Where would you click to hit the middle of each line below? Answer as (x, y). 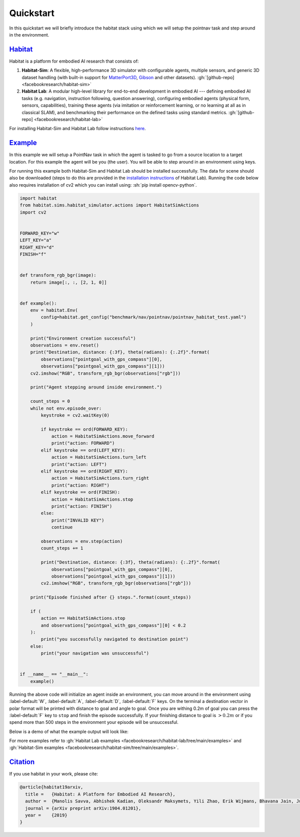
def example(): (38, 303)
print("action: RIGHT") (80, 485)
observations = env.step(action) (82, 541)
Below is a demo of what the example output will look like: (69, 731)
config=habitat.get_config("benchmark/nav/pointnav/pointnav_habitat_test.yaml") (144, 317)
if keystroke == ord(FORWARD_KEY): (84, 429)
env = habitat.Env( (54, 310)
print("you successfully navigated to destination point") (115, 639)
